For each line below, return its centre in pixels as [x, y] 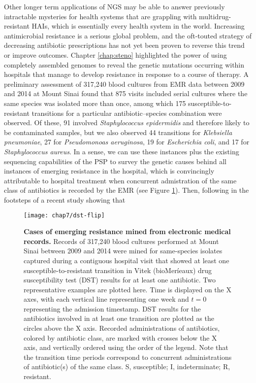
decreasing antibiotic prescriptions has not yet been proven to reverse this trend [124, 45]
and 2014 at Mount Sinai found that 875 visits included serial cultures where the [126, 93]
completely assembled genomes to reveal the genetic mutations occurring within [124, 64]
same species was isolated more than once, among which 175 [95, 103]
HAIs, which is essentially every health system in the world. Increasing [138, 26]
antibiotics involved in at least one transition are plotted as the [119, 318]
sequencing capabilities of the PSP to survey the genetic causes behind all [115, 161]
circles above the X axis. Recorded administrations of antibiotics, [122, 328]
